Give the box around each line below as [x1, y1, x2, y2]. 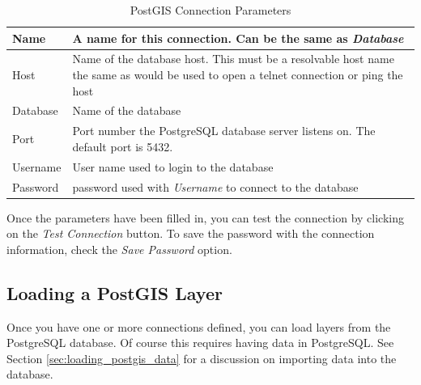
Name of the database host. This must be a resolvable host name [72, 50, 394, 67]
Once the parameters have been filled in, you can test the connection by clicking [6, 209, 404, 226]
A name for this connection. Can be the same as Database [72, 29, 404, 46]
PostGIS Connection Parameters [130, 2, 291, 18]
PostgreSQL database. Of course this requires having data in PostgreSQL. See [6, 334, 394, 351]
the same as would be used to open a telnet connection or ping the [72, 66, 403, 83]
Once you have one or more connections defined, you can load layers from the [6, 318, 391, 335]
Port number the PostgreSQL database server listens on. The [72, 122, 376, 139]
